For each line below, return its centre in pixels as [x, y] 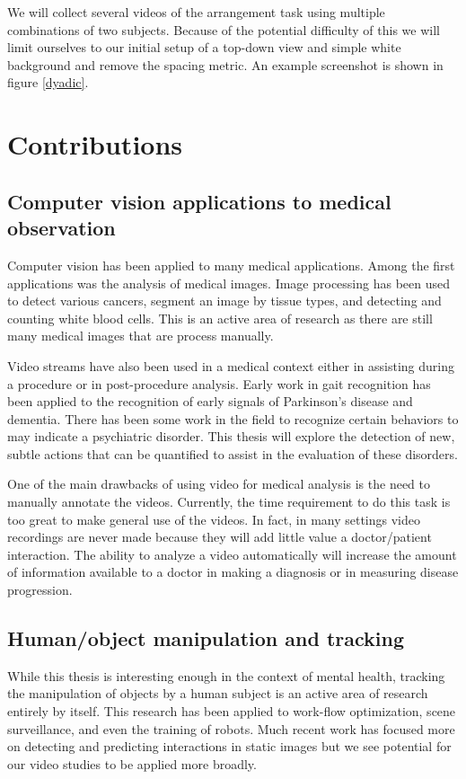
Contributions [95, 144]
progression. [40, 590]
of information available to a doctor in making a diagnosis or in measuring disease [233, 572]
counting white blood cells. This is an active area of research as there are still [220, 318]
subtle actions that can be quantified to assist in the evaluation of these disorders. [233, 453]
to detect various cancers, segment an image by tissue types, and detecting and [224, 301]
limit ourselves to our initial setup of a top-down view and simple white [204, 47]
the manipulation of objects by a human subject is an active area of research [218, 693]
